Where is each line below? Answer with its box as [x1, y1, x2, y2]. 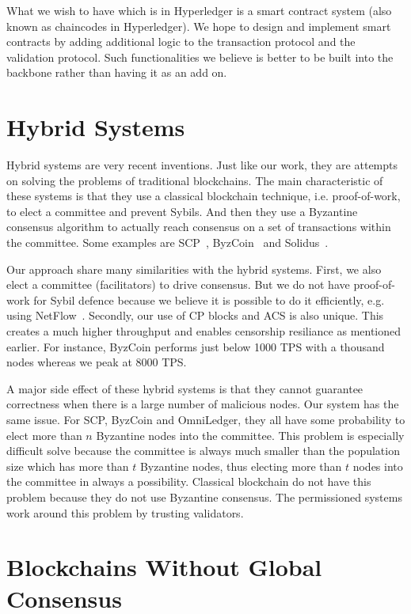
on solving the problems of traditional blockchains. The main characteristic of [6, 172, 383, 188]
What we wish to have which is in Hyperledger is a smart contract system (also [6, 2, 392, 18]
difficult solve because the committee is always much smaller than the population [6, 442, 400, 459]
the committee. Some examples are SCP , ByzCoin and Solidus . [6, 234, 329, 251]
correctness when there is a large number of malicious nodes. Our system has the [6, 396, 399, 412]
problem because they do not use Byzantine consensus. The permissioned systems [6, 488, 402, 505]
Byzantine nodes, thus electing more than [139, 457, 342, 474]
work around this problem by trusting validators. [6, 504, 244, 521]
